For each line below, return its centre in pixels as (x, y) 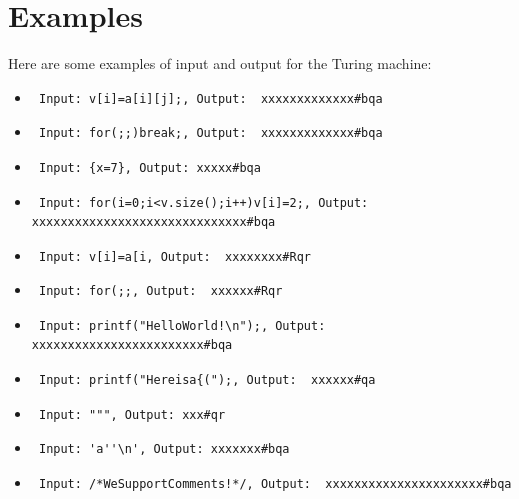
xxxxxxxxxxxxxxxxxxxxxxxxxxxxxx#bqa (153, 222)
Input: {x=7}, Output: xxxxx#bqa (149, 167)
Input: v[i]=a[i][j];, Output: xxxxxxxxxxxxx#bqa (210, 98)
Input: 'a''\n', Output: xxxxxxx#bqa (164, 449)
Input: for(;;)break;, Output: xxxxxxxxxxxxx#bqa (210, 133)
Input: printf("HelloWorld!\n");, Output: (182, 325)
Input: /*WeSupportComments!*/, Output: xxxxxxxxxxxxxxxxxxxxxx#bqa (275, 483)
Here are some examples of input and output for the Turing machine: (220, 63)
